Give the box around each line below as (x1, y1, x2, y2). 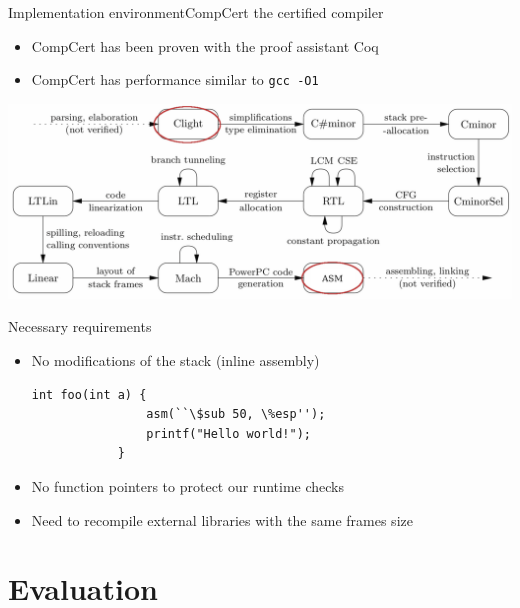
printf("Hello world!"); (146, 426, 311, 441)
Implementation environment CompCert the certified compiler (8, 2, 384, 22)
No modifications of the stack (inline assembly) (31, 349, 320, 370)
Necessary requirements (8, 316, 152, 337)
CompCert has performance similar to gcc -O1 (31, 69, 319, 90)
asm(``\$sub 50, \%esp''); (146, 407, 326, 422)
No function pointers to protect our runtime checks (31, 475, 344, 496)
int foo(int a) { (31, 387, 147, 402)
